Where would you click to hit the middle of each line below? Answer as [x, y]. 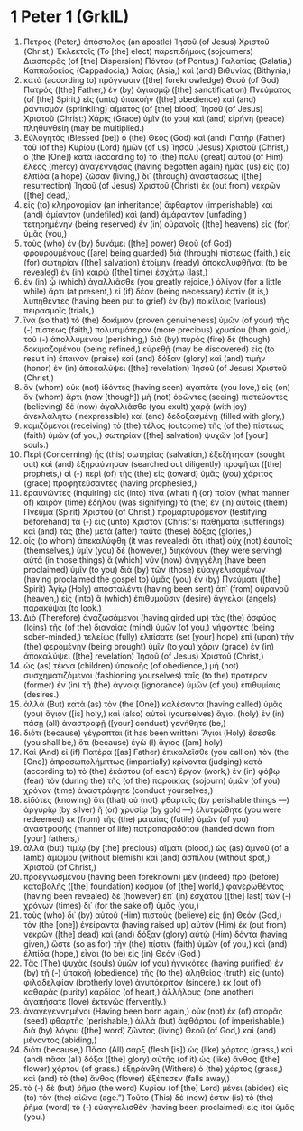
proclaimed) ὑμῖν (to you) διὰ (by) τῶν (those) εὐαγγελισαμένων [145, 569]
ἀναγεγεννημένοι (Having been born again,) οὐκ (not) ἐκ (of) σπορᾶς [153, 1011]
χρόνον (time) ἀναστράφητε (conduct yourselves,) [118, 790]
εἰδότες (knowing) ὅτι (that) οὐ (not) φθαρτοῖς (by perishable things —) [156, 799]
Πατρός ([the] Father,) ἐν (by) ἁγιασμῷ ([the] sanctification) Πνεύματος [157, 89]
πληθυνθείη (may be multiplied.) [84, 127]
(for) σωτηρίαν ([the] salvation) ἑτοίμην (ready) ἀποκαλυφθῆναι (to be [155, 262]
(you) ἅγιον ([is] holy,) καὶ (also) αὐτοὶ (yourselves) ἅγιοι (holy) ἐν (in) [154, 713]
